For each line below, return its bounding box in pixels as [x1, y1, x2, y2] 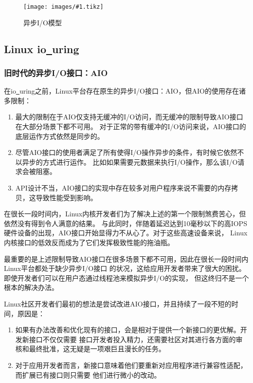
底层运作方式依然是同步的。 [15, 131, 104, 141]
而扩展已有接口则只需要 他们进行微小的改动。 [15, 369, 161, 380]
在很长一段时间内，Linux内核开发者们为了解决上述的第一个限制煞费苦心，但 [4, 209, 246, 219]
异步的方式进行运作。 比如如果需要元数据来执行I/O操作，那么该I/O [22, 156, 238, 167]
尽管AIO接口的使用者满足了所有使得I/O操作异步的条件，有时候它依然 [15, 147, 237, 157]
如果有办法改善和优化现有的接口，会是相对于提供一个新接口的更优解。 [15, 325, 240, 335]
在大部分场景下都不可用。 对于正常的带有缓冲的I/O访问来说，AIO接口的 [15, 121, 246, 132]
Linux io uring [4, 41, 79, 56]
